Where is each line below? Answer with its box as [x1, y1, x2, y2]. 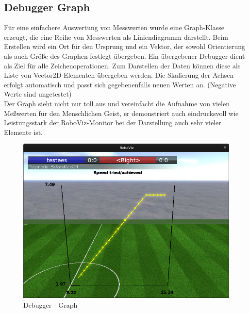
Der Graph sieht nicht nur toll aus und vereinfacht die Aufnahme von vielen [4, 98, 230, 108]
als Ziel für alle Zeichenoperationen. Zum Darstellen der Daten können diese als [4, 60, 241, 70]
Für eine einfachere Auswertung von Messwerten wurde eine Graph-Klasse [4, 22, 225, 33]
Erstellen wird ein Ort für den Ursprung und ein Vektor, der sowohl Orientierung [4, 41, 246, 51]
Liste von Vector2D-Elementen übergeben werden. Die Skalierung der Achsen [4, 70, 234, 80]
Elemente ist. [4, 127, 43, 137]
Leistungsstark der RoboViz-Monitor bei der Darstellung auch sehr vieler [4, 117, 221, 128]
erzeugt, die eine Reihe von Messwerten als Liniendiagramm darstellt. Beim [4, 32, 228, 42]
